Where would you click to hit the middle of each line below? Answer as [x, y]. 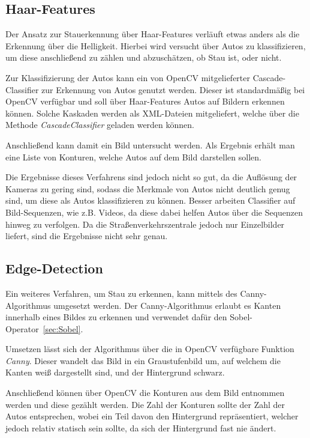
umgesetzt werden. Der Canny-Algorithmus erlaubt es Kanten [167, 305]
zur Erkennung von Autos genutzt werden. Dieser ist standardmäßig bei [173, 89]
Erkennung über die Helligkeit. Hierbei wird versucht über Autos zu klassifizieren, [156, 45]
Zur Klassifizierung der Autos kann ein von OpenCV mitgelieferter [128, 77]
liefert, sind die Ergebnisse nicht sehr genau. [87, 236]
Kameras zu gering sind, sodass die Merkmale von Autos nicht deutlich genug [148, 188]
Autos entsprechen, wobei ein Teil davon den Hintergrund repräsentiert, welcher [152, 416]
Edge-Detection [54, 268]
